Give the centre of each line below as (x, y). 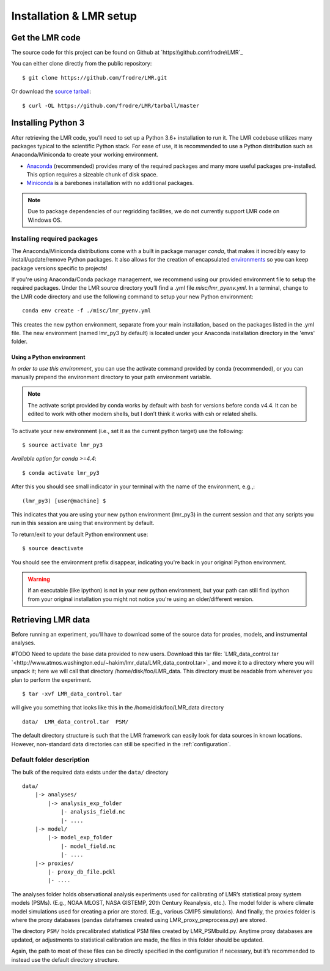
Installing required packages (55, 239)
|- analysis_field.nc (93, 812)
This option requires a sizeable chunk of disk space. (92, 175)
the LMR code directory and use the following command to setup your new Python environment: (132, 297)
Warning (39, 579)
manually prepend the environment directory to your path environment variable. (112, 377)
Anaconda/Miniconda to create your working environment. (85, 155)
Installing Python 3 (48, 123)
